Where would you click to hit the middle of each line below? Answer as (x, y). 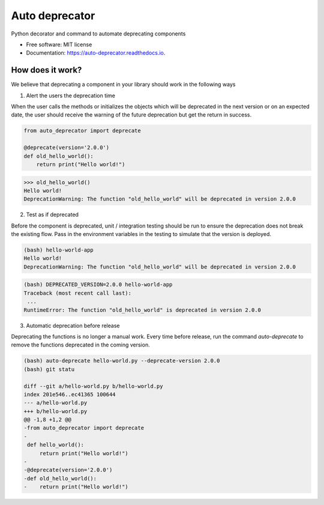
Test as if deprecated (52, 215)
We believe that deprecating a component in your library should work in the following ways (123, 85)
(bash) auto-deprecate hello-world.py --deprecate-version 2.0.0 (122, 361)
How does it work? (46, 70)
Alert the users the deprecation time (71, 95)
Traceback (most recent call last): (78, 293)
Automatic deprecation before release (73, 325)
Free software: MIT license (59, 44)
